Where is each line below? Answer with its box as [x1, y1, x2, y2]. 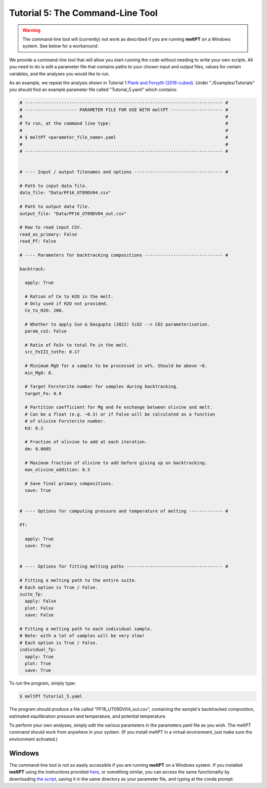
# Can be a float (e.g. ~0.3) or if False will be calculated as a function [25, 411, 215, 417]
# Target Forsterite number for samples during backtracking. [25, 384, 179, 389]
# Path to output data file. [19, 204, 90, 210]
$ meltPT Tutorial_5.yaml [19, 694, 83, 699]
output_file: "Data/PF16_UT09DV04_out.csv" [19, 211, 127, 216]
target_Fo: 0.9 [25, 391, 62, 396]
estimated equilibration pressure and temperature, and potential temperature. [9, 713, 167, 719]
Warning [22, 27, 41, 33]
